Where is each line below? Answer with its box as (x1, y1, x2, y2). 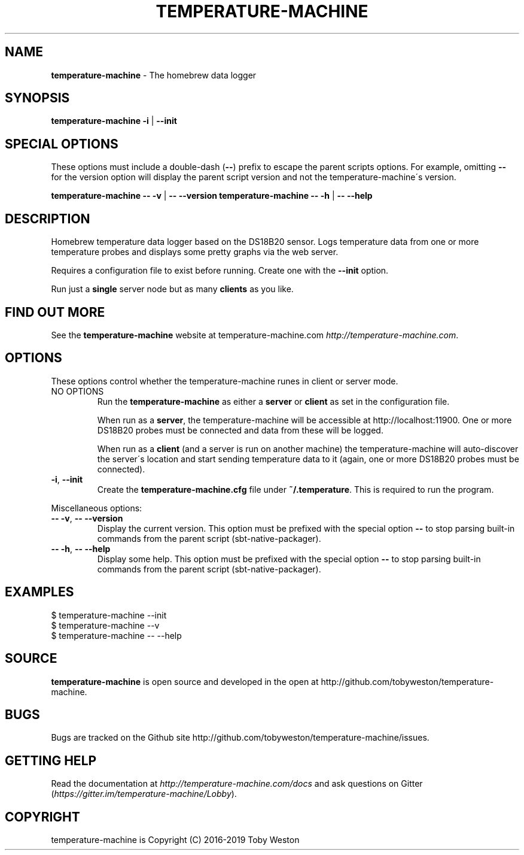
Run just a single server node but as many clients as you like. (51, 284, 294, 295)
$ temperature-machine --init (51, 610, 167, 620)
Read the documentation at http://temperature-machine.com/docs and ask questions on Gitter (51, 778, 423, 789)
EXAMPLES (5, 584, 74, 600)
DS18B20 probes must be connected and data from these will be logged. (97, 425, 383, 435)
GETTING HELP (5, 753, 97, 768)
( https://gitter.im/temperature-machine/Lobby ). (51, 789, 237, 799)
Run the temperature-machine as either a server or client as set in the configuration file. (97, 396, 450, 407)
